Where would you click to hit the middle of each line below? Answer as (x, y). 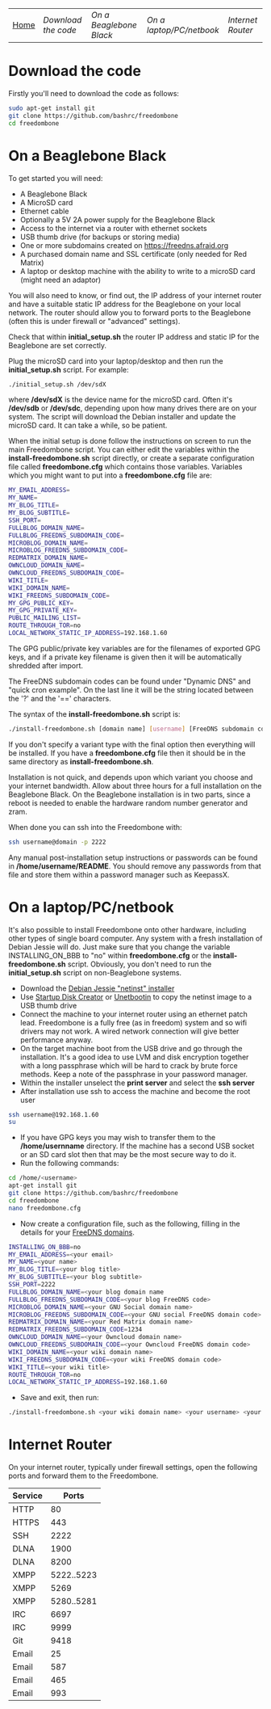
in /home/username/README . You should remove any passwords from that (135, 866)
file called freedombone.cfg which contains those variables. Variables (125, 467)
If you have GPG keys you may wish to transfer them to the (118, 1138)
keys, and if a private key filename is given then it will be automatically (125, 657)
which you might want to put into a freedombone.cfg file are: (110, 475)
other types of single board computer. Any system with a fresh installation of (135, 938)
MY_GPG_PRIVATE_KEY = (43, 610)
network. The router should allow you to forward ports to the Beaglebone (130, 312)
